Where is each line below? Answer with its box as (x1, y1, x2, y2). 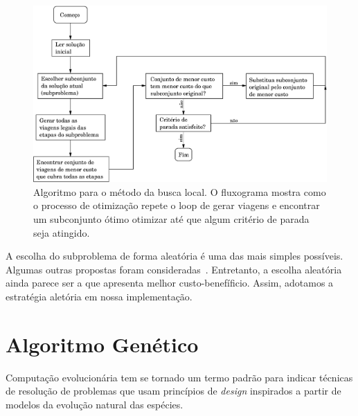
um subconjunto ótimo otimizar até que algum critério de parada (33, 212, 310, 226)
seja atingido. (33, 225, 90, 239)
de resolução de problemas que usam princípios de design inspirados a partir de (6, 383, 341, 398)
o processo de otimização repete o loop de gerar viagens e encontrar (33, 198, 320, 212)
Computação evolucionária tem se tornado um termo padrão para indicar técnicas (6, 370, 353, 384)
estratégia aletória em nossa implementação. (6, 289, 193, 304)
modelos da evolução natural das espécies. (6, 397, 184, 411)
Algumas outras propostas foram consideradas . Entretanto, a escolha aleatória (6, 262, 342, 276)
